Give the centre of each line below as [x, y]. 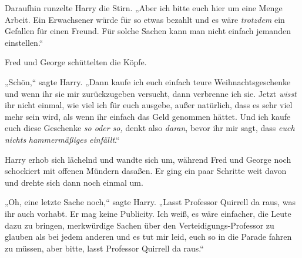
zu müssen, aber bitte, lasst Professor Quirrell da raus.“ [104, 248]
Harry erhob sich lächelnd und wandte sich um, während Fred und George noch [148, 159]
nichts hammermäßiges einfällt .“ [62, 139]
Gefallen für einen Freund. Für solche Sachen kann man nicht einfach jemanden [148, 31]
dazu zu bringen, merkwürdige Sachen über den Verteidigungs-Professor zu [140, 225]
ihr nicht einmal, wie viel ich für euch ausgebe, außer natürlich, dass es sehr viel [149, 105]
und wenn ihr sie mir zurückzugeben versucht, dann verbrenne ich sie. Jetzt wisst [151, 93]
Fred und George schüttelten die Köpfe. [76, 62]
